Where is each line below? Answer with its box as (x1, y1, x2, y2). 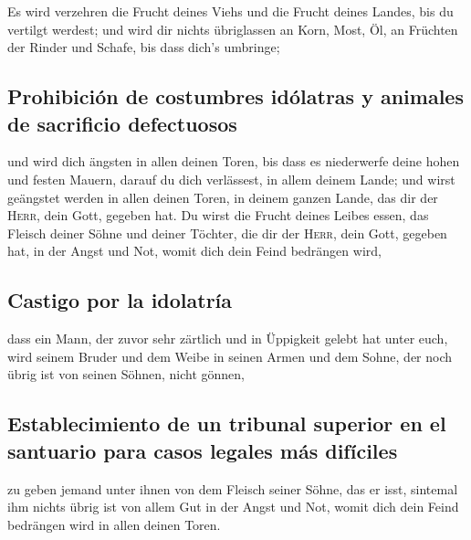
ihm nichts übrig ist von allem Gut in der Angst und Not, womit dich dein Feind (7, 497, 459, 516)
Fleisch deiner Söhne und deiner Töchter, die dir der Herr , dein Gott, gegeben (7, 223, 447, 242)
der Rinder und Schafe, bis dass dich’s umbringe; (7, 37, 280, 57)
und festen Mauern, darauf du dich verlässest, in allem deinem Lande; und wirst (7, 169, 455, 188)
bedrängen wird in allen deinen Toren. (7, 514, 221, 534)
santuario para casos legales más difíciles (7, 436, 398, 464)
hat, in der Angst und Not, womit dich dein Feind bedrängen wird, (7, 241, 382, 260)
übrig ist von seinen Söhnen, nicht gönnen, (7, 365, 246, 384)
